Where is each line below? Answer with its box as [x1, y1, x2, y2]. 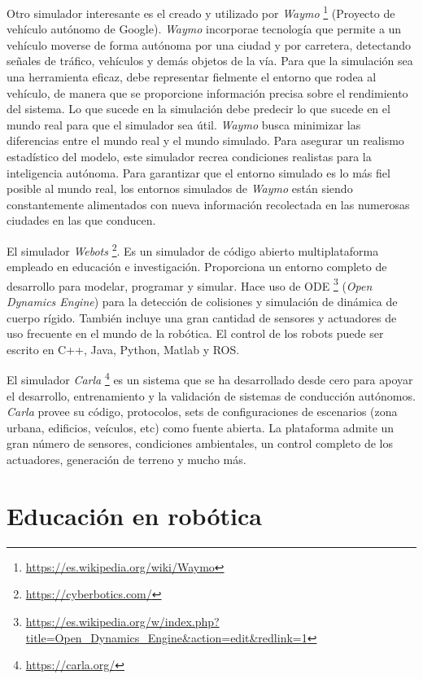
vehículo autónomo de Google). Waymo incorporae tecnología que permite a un [7, 20, 402, 37]
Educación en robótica [7, 498, 262, 532]
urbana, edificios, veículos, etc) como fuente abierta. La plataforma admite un [7, 418, 395, 436]
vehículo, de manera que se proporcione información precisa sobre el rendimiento [7, 84, 408, 101]
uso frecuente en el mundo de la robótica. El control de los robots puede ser [7, 325, 384, 342]
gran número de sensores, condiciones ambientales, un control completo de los [7, 435, 394, 452]
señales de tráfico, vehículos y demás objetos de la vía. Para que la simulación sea [7, 52, 413, 69]
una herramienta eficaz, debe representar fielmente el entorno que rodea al [7, 68, 377, 85]
